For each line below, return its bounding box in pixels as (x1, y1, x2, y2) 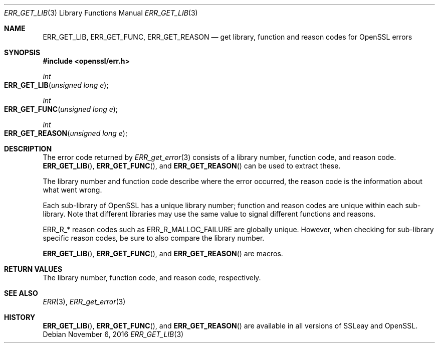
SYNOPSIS (4, 48, 41, 57)
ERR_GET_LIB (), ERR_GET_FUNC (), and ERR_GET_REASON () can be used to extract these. (43, 161, 341, 170)
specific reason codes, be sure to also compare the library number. (43, 234, 265, 242)
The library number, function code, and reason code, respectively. (43, 273, 261, 282)
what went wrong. (43, 186, 102, 194)
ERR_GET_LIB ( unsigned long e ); (4, 81, 109, 89)
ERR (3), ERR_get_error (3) (43, 297, 126, 306)
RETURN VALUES (4, 265, 63, 273)
